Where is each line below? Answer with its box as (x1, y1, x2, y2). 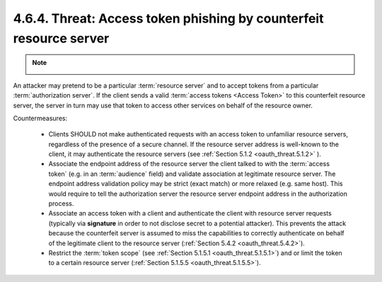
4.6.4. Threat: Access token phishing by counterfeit (13, 11, 324, 26)
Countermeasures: (13, 114, 67, 122)
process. (48, 199, 74, 208)
